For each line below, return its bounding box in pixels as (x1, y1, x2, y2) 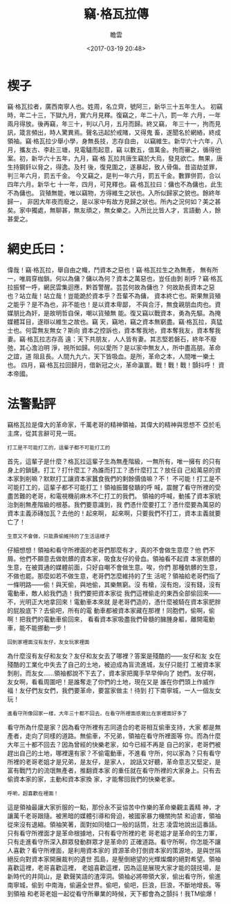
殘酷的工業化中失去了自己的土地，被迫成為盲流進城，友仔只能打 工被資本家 (7, 660, 221, 668)
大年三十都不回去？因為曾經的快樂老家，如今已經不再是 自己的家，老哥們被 (7, 740, 221, 748)
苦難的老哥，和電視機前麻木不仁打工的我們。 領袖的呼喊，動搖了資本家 (12, 492, 215, 500)
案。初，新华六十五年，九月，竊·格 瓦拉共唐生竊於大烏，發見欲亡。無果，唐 (7, 154, 223, 163)
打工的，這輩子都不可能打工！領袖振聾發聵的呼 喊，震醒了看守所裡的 (19, 483, 215, 491)
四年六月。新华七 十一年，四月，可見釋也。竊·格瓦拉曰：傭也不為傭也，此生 (7, 180, 223, 188)
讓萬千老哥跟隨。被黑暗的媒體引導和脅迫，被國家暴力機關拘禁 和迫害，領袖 (7, 811, 221, 820)
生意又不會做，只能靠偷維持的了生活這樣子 (7, 533, 111, 539)
